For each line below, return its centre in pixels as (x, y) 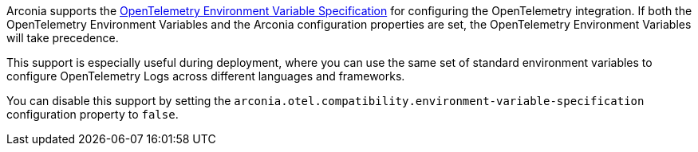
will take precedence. (63, 38)
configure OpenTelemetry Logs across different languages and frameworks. (206, 76)
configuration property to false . (93, 114)
